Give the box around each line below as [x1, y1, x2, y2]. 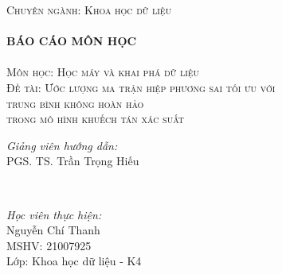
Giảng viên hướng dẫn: [6, 137, 118, 153]
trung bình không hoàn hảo [6, 95, 144, 111]
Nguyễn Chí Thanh [6, 222, 100, 238]
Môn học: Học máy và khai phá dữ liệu [6, 64, 200, 80]
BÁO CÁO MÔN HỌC [6, 33, 137, 49]
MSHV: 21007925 [6, 237, 92, 253]
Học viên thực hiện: [6, 206, 102, 222]
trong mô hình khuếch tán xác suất [6, 110, 185, 127]
